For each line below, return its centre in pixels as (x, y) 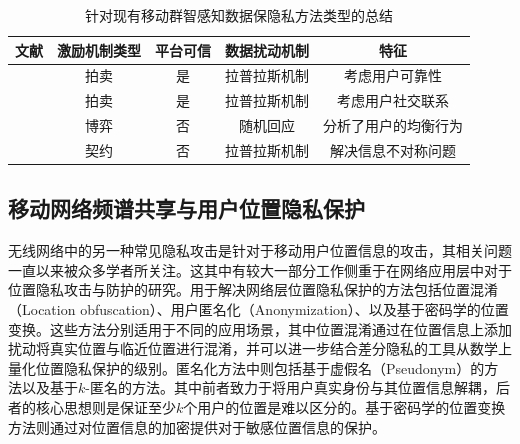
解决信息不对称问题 (393, 149)
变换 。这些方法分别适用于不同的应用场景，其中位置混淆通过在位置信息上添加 (260, 328)
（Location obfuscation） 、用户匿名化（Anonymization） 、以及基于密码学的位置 (258, 309)
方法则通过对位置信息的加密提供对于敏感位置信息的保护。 (197, 426)
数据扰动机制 (267, 49)
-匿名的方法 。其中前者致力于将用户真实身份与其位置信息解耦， (290, 387)
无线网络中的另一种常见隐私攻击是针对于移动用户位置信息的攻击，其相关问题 (260, 250)
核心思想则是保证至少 (105, 407)
